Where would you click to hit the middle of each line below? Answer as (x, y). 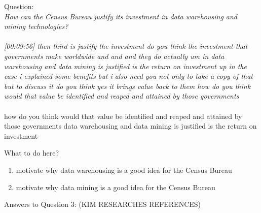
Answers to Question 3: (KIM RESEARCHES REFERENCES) (103, 204)
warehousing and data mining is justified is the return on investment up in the (125, 66)
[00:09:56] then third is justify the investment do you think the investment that (126, 46)
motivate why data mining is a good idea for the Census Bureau (116, 187)
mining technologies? (36, 26)
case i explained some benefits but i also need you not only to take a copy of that (128, 76)
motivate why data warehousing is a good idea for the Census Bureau (124, 170)
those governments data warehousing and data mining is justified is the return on (130, 126)
